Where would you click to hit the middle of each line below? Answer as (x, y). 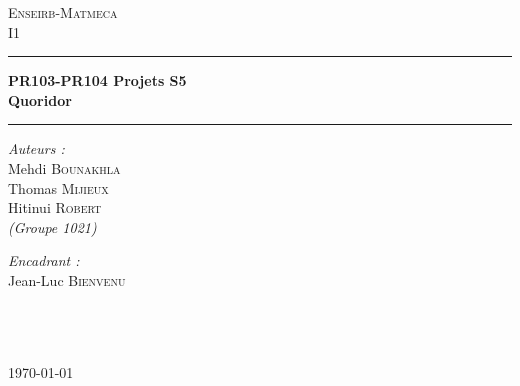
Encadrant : (44, 260)
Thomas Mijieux (58, 187)
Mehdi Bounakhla (64, 167)
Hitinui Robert (55, 207)
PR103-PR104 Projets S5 (97, 80)
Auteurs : (36, 148)
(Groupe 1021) (52, 226)
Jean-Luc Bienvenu (67, 279)
